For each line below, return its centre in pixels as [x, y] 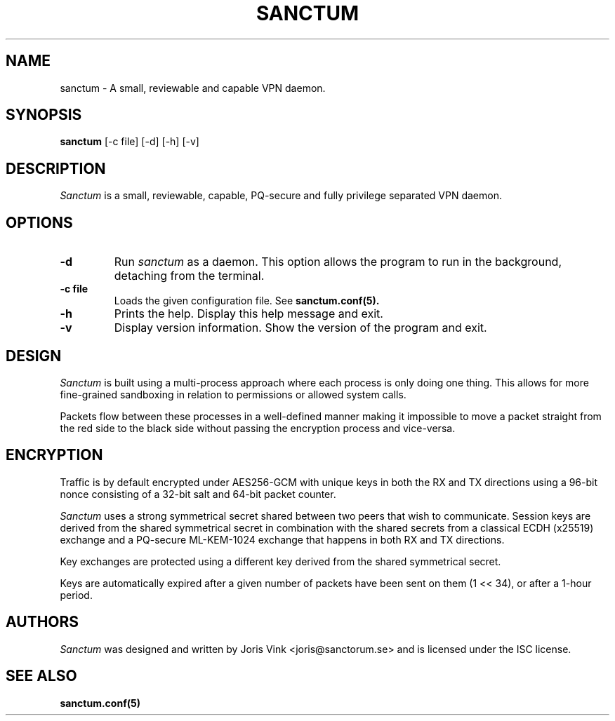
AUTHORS [42, 622]
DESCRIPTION [56, 168]
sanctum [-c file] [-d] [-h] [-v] [130, 142]
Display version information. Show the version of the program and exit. [300, 328]
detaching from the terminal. [189, 276]
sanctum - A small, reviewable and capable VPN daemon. [193, 88]
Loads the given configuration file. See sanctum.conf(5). [247, 301]
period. [76, 595]
